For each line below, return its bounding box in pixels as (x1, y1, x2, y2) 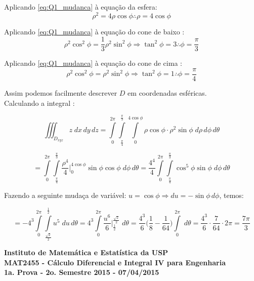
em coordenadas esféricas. (128, 87, 207, 98)
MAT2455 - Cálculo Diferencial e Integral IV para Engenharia (4, 257, 226, 267)
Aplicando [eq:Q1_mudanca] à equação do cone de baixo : (4, 26, 185, 36)
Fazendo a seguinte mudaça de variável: (4, 190, 126, 200)
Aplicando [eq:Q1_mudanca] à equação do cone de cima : (4, 58, 182, 68)
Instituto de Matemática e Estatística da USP (4, 247, 168, 257)
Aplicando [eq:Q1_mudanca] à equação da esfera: (4, 2, 157, 12)
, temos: (219, 190, 244, 200)
